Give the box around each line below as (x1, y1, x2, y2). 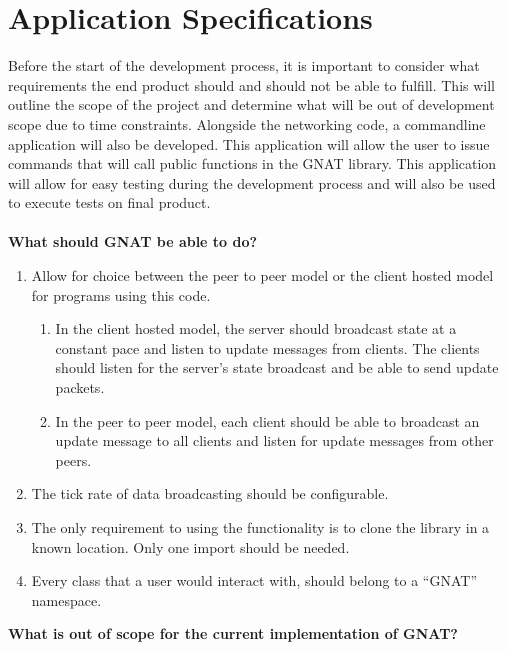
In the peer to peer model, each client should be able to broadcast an (55, 410, 480, 431)
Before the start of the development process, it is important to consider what (8, 55, 480, 76)
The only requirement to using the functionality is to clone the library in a (31, 517, 490, 537)
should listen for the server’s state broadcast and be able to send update (55, 357, 499, 378)
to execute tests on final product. (8, 192, 211, 213)
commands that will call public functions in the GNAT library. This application (8, 153, 497, 174)
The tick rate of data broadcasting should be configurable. (31, 483, 389, 504)
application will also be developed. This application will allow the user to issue (8, 133, 490, 154)
